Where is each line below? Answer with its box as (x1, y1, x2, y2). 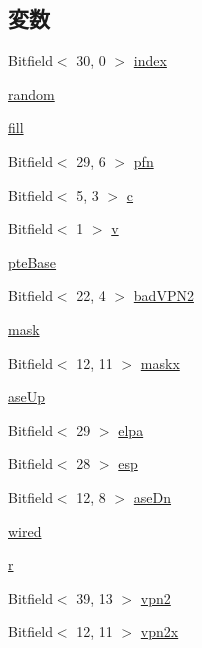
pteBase (8, 251, 57, 272)
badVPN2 (133, 285, 194, 306)
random (8, 83, 55, 104)
